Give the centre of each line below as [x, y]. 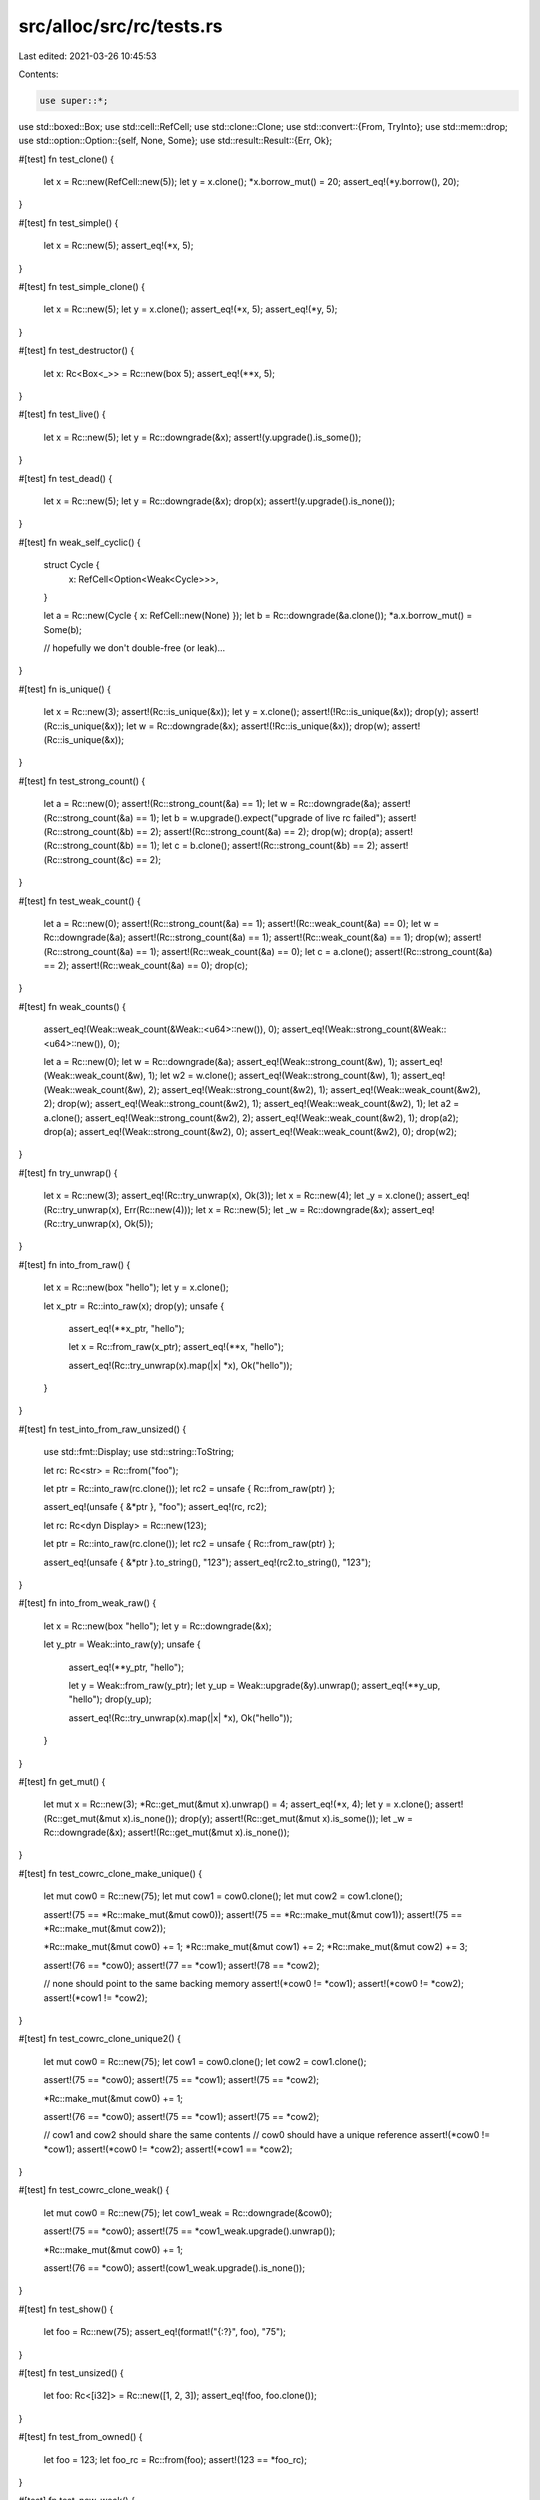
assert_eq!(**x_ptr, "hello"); [126, 1328]
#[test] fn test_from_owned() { [80, 2437]
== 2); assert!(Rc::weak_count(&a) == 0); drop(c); [146, 966]
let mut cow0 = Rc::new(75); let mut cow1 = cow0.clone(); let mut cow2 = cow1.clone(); [223, 1896]
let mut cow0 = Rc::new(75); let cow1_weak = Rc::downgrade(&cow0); [188, 2212]
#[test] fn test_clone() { [66, 159]
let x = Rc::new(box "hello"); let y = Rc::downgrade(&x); [157, 1626]
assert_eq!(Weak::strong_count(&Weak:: [364, 1029]
